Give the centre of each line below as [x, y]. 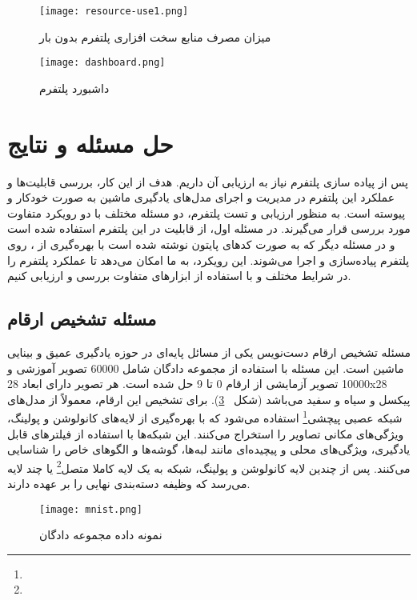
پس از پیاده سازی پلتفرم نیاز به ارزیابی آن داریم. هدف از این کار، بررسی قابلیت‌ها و [208, 181]
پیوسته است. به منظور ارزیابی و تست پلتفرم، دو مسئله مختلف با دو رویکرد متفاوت [206, 212]
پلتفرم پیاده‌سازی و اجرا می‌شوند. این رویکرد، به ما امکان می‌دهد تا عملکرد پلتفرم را [208, 260]
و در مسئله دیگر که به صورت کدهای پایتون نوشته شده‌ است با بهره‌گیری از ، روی [201, 244]
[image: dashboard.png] [102, 63]
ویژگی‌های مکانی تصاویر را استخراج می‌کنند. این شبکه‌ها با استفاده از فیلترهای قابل [206, 433]
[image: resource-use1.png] [114, 11]
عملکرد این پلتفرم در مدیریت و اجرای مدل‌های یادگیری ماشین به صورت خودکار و [201, 197]
